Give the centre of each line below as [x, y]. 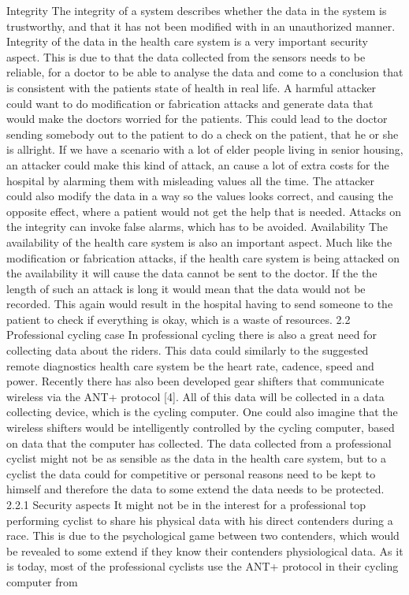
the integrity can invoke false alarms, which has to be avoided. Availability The [197, 227]
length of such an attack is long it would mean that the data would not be [186, 288]
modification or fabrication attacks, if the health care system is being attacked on [203, 257]
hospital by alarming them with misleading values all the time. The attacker [190, 180]
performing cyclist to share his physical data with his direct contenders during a [200, 520]
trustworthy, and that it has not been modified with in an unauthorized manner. [201, 26]
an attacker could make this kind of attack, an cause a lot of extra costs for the [198, 164]
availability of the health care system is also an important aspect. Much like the [199, 242]
